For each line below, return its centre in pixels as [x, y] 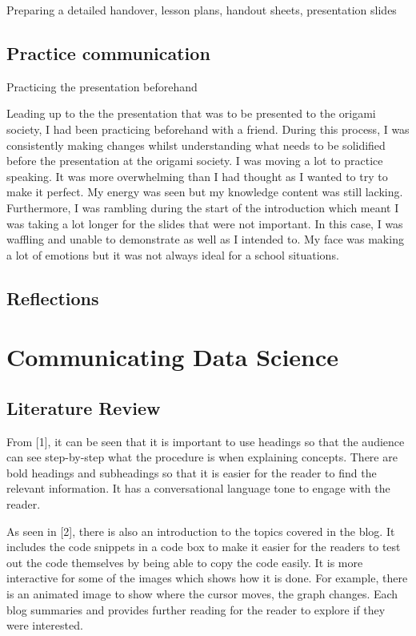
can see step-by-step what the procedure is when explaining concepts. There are [202, 457]
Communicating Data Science [173, 357]
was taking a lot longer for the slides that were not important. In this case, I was [205, 223]
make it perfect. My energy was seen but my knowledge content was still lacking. [205, 192]
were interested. [45, 625]
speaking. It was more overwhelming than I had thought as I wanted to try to [197, 176]
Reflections [53, 298]
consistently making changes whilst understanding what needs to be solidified [196, 145]
